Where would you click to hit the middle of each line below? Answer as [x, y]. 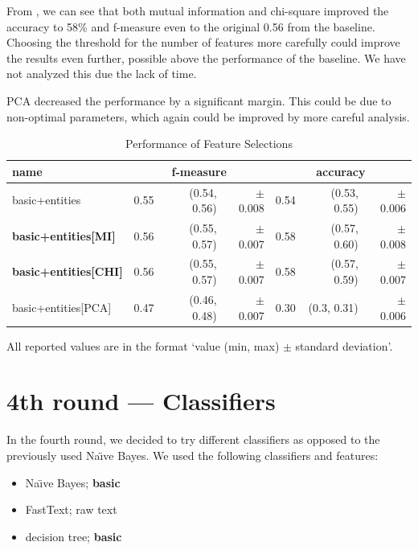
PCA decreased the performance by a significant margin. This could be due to [199, 100]
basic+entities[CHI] [68, 271]
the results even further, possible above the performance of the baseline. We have [206, 57]
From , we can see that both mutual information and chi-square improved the [198, 10]
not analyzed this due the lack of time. [102, 74]
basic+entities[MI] [64, 235]
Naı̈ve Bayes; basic [73, 482]
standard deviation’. [344, 345]
